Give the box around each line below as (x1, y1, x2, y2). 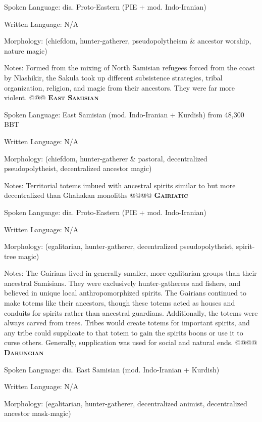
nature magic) (4, 45, 47, 56)
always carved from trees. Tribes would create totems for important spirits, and (4, 317, 250, 328)
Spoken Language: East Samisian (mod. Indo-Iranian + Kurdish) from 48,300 (4, 109, 244, 119)
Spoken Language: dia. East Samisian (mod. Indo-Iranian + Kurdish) (4, 364, 220, 374)
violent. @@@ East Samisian (4, 92, 99, 103)
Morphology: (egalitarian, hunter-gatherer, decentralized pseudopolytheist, (4, 241, 234, 251)
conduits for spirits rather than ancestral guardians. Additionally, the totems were (4, 307, 258, 318)
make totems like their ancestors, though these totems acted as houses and (4, 298, 235, 308)
